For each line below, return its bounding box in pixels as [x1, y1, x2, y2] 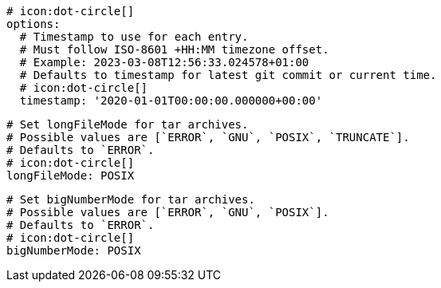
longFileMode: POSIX [6, 169, 135, 182]
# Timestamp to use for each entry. [19, 30, 249, 43]
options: [6, 18, 61, 30]
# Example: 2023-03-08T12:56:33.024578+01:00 [19, 56, 309, 69]
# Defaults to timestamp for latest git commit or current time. [19, 69, 437, 81]
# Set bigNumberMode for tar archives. [6, 193, 255, 206]
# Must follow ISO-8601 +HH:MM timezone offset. [19, 43, 329, 56]
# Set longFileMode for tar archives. [6, 118, 249, 131]
